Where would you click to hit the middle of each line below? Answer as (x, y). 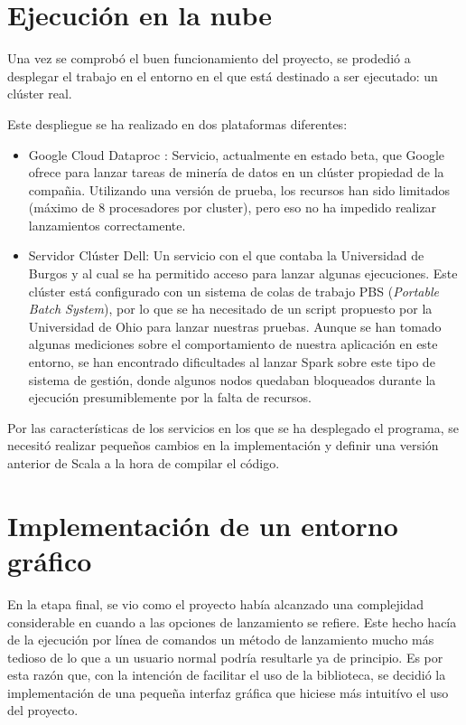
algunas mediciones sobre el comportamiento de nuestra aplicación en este (233, 344)
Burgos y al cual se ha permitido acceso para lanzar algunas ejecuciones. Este (243, 273)
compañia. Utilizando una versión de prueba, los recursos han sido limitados (239, 189)
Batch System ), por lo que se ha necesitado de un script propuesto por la (230, 309)
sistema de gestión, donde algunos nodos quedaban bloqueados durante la (232, 379)
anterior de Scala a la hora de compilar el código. (144, 463)
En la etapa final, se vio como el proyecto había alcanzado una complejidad (216, 603)
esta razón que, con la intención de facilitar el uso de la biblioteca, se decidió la (227, 675)
